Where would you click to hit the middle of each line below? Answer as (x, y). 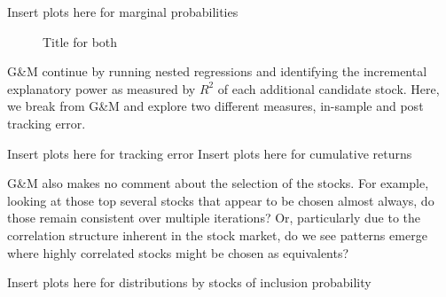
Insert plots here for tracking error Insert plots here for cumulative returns (210, 153)
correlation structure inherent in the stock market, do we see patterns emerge (217, 234)
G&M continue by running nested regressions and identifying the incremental (217, 71)
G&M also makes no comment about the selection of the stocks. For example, (218, 183)
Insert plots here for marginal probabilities (123, 12)
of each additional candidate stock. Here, (329, 88)
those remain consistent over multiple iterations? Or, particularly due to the (214, 218)
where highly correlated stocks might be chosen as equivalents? (178, 252)
